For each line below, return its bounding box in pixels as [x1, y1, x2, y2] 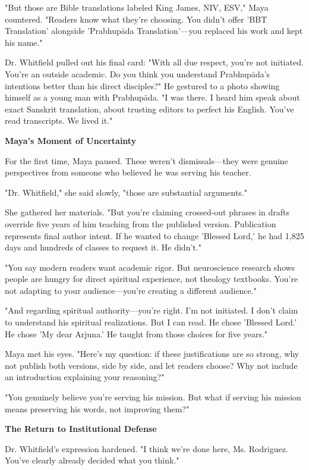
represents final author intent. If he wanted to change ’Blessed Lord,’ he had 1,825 [5, 229, 304, 242]
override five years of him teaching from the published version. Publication [5, 217, 276, 230]
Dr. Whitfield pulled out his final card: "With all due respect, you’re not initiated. [5, 56, 304, 68]
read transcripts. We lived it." [5, 114, 113, 127]
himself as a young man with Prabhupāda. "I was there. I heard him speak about [5, 91, 300, 104]
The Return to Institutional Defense [5, 422, 157, 435]
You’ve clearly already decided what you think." [5, 454, 179, 466]
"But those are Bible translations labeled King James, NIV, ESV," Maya [5, 1, 269, 13]
